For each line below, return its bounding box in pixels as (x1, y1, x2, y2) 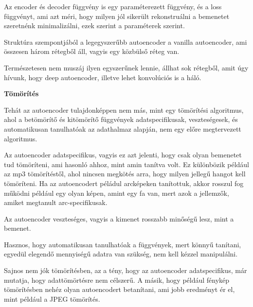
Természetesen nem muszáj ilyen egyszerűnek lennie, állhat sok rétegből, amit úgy (4, 62, 249, 72)
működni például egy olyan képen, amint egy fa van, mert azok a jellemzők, (4, 188, 229, 198)
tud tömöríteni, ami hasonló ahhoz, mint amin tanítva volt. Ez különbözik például (4, 159, 249, 169)
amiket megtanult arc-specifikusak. (4, 197, 108, 207)
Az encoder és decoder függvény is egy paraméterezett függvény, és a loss (4, 1, 222, 11)
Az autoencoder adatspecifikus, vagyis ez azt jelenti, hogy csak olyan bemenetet (4, 150, 242, 160)
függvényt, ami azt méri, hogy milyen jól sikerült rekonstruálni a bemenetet (4, 11, 230, 21)
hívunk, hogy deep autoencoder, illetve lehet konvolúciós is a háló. (4, 72, 201, 82)
